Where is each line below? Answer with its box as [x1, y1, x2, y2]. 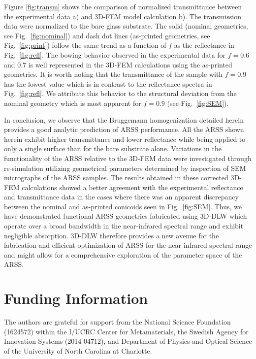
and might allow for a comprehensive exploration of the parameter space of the [4, 249, 242, 260]
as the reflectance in [174, 40, 234, 50]
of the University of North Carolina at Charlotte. [4, 345, 152, 356]
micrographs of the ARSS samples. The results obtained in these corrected [4, 172, 228, 183]
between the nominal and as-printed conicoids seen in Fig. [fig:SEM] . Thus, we [4, 201, 242, 211]
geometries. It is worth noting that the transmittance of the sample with [4, 69, 223, 79]
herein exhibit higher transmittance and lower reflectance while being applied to [4, 133, 246, 144]
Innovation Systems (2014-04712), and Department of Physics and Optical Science [4, 336, 252, 346]
